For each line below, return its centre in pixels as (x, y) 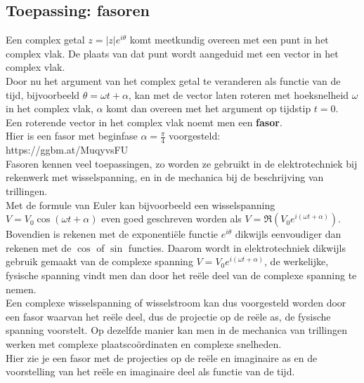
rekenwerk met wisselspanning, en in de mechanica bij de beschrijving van (165, 177)
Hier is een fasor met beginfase (72, 136)
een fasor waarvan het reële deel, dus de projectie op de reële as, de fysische (168, 316)
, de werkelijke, (297, 261)
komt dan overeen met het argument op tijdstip (209, 108)
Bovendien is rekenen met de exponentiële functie (112, 234)
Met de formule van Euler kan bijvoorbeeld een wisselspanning (141, 204)
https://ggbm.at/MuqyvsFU (67, 150)
